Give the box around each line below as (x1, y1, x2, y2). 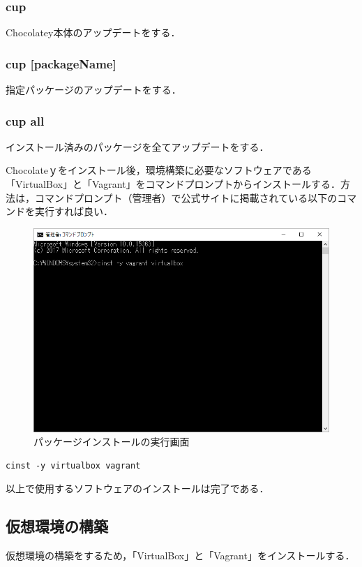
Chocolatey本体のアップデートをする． (6, 25, 181, 40)
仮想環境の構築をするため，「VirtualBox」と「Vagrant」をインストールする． (6, 548, 355, 563)
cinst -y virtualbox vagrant (6, 460, 141, 471)
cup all (6, 112, 45, 129)
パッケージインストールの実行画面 (33, 434, 190, 449)
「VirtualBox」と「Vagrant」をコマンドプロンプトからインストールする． (6, 177, 340, 191)
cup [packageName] (6, 54, 116, 72)
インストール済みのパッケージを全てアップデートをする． (6, 139, 269, 154)
